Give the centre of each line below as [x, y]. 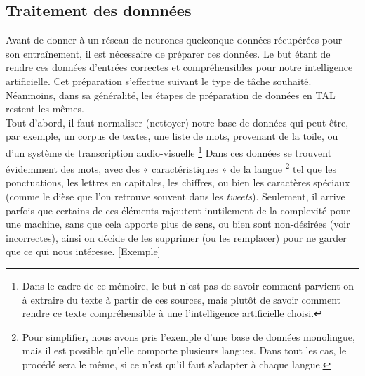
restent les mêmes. [45, 109]
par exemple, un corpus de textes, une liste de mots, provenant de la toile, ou [172, 136]
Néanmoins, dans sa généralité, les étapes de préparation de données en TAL [171, 95]
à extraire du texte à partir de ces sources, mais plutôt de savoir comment [181, 299]
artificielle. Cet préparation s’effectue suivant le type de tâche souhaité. [159, 80]
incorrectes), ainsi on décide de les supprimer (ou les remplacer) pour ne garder [176, 237]
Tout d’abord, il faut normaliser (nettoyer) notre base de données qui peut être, [177, 122]
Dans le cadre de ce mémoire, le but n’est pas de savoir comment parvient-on [188, 286]
